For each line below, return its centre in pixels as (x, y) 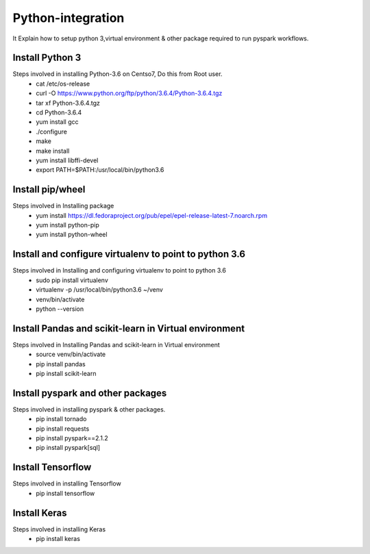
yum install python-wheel (72, 235)
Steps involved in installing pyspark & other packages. (89, 409)
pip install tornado (61, 419)
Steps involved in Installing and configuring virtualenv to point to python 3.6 (119, 270)
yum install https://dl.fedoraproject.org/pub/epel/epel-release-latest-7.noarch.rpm (151, 215)
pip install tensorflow (65, 493)
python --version (60, 309)
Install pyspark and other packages (90, 393)
